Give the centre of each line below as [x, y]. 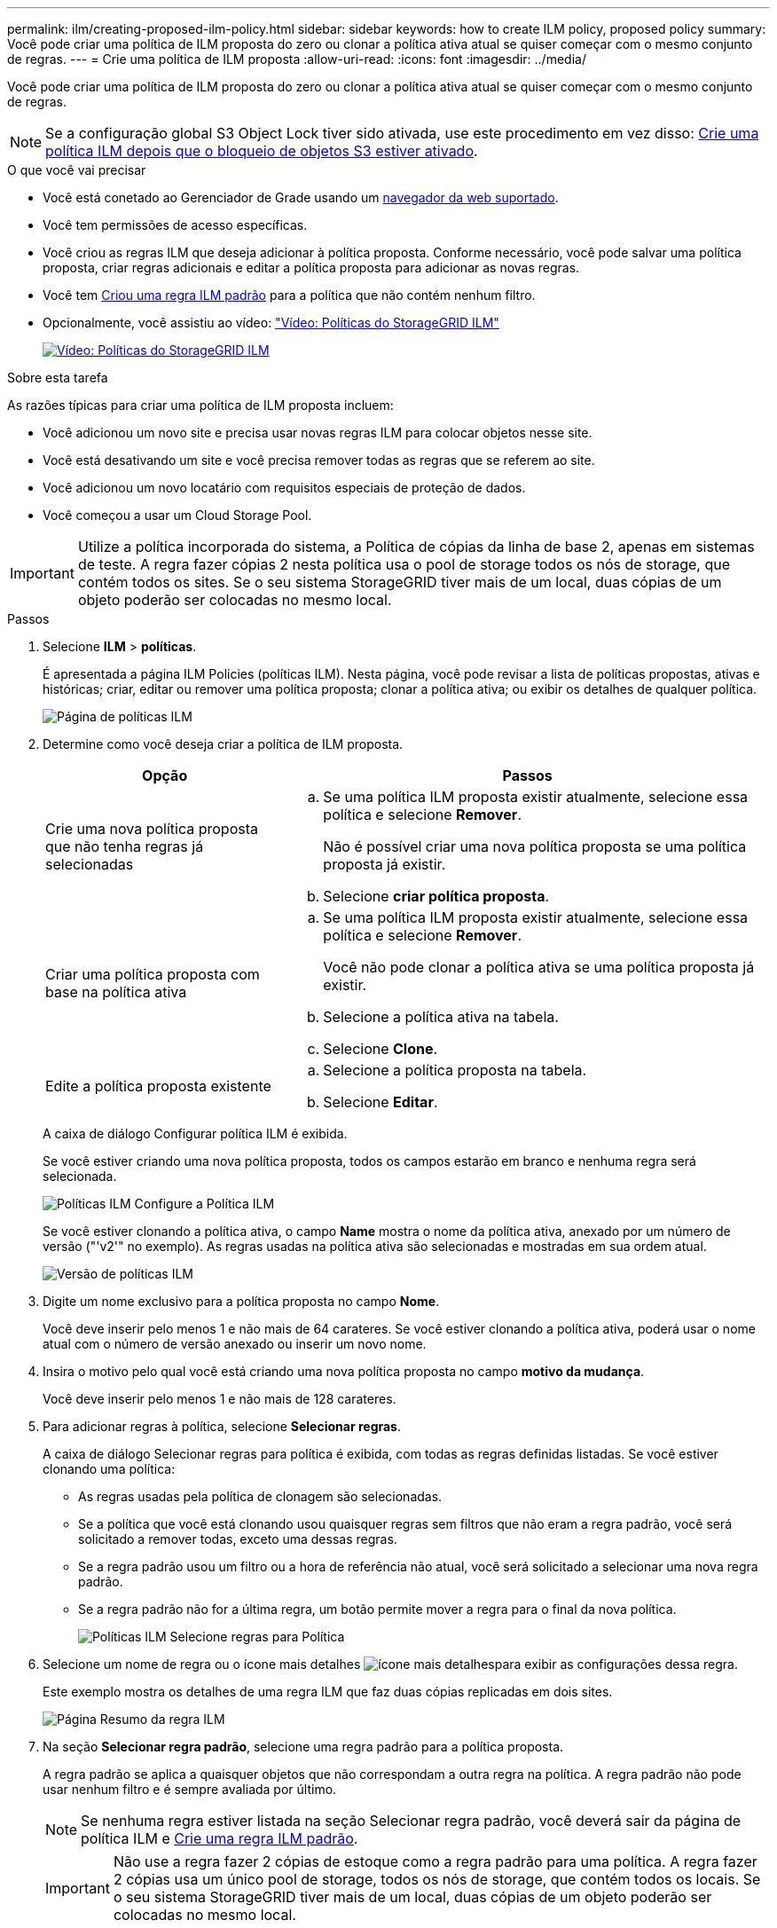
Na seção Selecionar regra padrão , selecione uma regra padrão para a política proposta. [303, 1747]
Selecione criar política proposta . [436, 896]
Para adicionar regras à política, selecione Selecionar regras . [222, 1426]
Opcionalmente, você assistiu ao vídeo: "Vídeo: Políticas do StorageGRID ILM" [271, 323]
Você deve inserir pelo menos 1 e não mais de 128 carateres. [220, 1399]
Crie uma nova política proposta [152, 829]
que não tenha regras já [125, 846]
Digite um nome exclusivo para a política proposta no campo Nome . [241, 1301]
